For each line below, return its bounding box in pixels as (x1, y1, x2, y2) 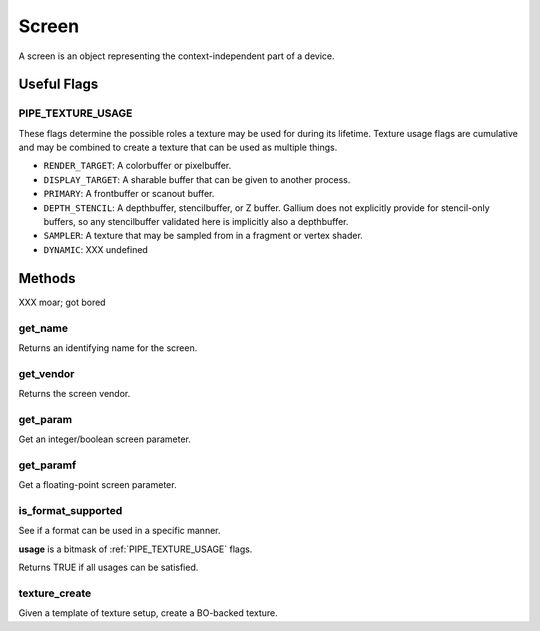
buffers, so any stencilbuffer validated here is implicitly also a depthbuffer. (43, 216, 349, 228)
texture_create (18, 586, 92, 600)
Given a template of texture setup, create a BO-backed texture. (18, 607, 279, 619)
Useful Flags (18, 76, 99, 93)
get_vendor (18, 366, 75, 380)
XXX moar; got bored (18, 296, 106, 308)
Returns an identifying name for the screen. (18, 341, 198, 354)
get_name (18, 321, 69, 335)
